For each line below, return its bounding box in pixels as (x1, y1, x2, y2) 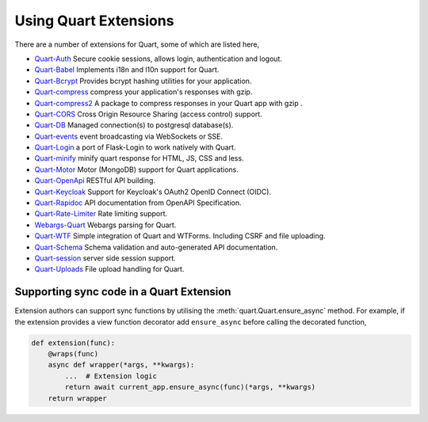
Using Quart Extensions (14, 12, 174, 29)
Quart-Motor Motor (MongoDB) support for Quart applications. (34, 165, 239, 174)
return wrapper (48, 393, 107, 403)
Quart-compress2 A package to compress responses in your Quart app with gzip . (34, 98, 303, 108)
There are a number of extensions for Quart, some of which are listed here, (14, 40, 260, 49)
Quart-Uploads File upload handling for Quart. (34, 264, 185, 274)
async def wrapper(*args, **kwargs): (48, 360, 195, 370)
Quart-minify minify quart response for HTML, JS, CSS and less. (34, 154, 245, 163)
